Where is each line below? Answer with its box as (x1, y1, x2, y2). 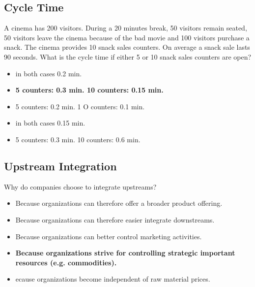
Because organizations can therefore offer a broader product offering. (15, 198, 223, 208)
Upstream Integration (4, 158, 117, 173)
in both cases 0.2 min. (15, 68, 82, 78)
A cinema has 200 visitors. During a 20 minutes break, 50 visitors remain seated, (4, 23, 247, 33)
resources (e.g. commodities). (15, 257, 117, 267)
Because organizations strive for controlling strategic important (15, 248, 235, 258)
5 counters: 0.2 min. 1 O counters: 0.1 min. (15, 101, 145, 111)
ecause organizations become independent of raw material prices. (15, 274, 210, 284)
